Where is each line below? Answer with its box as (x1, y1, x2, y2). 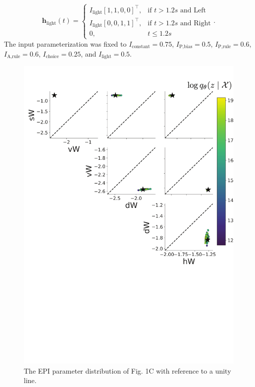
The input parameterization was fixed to (4, 38, 127, 49)
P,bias (179, 44, 193, 49)
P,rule (218, 44, 231, 49)
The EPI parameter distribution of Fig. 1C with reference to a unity (24, 365, 231, 376)
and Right (180, 19, 211, 27)
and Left (180, 6, 206, 14)
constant (132, 44, 150, 49)
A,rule (7, 54, 20, 60)
